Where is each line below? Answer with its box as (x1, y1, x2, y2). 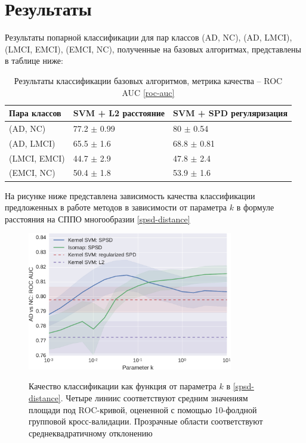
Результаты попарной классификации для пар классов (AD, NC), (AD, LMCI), (5, 31, 292, 44)
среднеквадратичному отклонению (29, 426, 153, 439)
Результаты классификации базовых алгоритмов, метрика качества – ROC (14, 74, 283, 86)
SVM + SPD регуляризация (173, 107, 288, 119)
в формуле (236, 201, 274, 213)
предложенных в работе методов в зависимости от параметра (5, 201, 227, 213)
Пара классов (9, 107, 61, 119)
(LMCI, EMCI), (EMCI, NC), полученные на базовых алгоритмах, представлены (5, 42, 301, 55)
